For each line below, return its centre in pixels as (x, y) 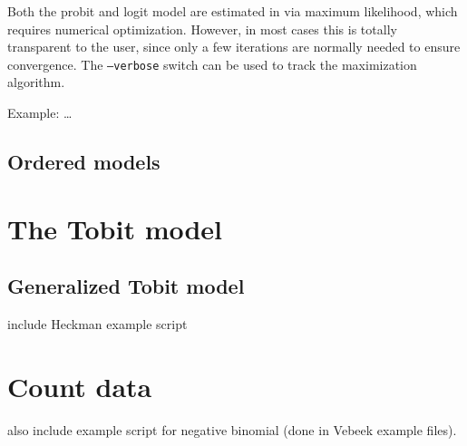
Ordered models (84, 162)
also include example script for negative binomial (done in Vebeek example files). (232, 429)
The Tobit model (115, 228)
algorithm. (36, 82)
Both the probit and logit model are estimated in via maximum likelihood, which (233, 11)
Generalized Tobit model (126, 286)
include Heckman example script (97, 323)
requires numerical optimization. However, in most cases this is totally (202, 29)
